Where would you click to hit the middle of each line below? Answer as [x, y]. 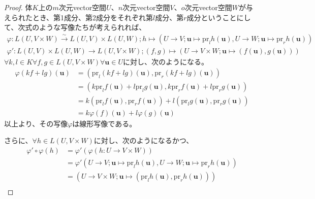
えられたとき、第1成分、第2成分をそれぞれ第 [79, 17]
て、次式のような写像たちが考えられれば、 [75, 27]
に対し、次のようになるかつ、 [144, 140]
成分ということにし [219, 17]
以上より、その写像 [36, 123]
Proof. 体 [18, 7]
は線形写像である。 [104, 123]
